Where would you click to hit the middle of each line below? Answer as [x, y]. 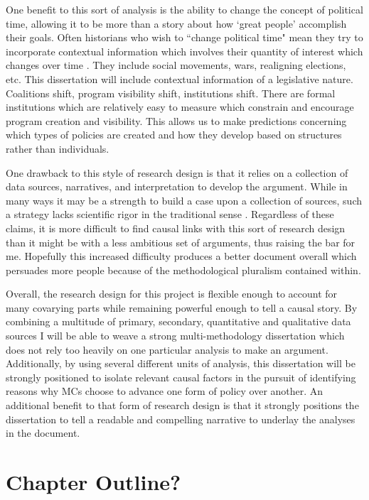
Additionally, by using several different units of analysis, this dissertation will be [181, 363]
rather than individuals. [58, 148]
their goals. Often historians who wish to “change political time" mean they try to [184, 37]
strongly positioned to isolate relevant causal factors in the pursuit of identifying [181, 377]
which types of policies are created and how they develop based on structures [174, 135]
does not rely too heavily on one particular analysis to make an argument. [167, 349]
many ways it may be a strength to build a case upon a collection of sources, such [184, 200]
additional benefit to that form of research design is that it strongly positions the [182, 405]
